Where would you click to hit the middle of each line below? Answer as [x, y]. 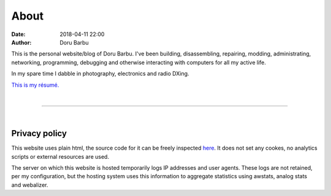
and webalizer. [30, 185]
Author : [21, 42]
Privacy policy [39, 133]
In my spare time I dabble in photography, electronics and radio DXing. [100, 74]
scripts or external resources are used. [60, 156]
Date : [18, 34]
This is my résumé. [35, 85]
